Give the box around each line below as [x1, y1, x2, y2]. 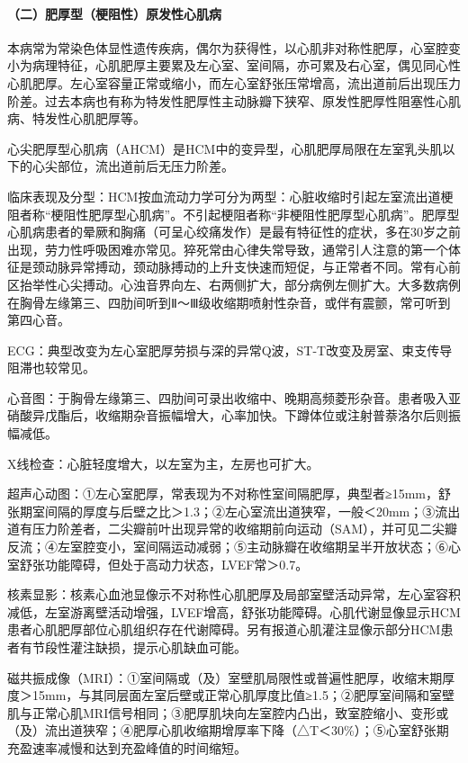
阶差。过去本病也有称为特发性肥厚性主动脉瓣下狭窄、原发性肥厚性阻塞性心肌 [7, 91, 461, 110]
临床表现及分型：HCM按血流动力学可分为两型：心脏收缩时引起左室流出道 [7, 186, 441, 205]
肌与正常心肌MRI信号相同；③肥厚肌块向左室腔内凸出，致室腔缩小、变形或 [7, 703, 449, 722]
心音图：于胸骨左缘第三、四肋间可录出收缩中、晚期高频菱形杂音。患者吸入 [7, 388, 448, 407]
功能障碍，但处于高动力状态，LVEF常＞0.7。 [44, 554, 309, 573]
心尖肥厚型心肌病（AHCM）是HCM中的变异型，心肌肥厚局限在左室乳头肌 [7, 139, 443, 157]
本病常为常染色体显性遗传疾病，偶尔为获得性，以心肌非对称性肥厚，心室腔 [7, 38, 448, 57]
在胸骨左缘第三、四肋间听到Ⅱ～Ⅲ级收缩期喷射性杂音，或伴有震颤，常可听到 [7, 292, 451, 311]
